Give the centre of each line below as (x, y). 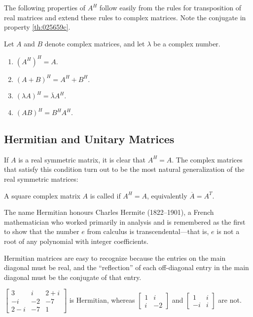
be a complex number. (187, 43)
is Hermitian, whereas (102, 300)
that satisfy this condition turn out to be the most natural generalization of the (124, 169)
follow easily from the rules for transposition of (170, 7)
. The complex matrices (207, 159)
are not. (230, 300)
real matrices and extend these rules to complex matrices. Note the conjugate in (125, 17)
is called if (105, 195)
